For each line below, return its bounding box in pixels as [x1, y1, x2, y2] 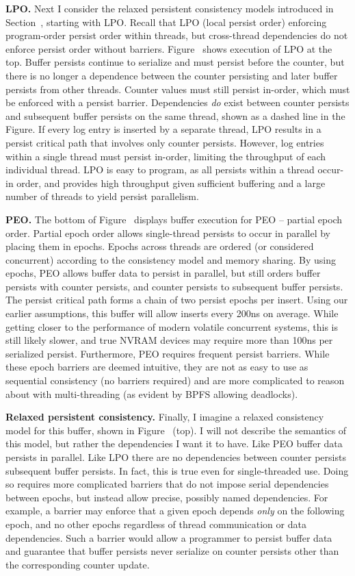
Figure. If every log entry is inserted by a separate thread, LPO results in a [5, 122, 321, 136]
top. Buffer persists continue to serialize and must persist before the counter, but [5, 55, 345, 69]
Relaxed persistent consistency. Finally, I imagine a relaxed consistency [5, 410, 324, 424]
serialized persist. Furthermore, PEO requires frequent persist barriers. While [5, 346, 330, 360]
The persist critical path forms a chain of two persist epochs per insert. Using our [5, 292, 348, 307]
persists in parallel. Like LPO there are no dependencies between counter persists [5, 450, 346, 464]
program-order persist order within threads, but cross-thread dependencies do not [5, 28, 348, 42]
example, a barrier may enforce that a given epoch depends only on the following [5, 503, 345, 518]
